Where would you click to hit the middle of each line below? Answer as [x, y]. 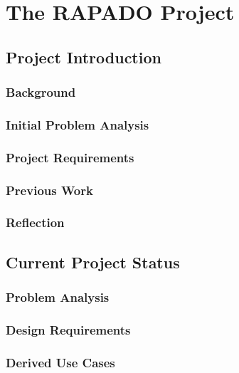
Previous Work [49, 190]
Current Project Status [93, 262]
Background [41, 92]
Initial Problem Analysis [78, 124]
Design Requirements [68, 329]
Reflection [35, 222]
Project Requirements [70, 157]
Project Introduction [84, 57]
